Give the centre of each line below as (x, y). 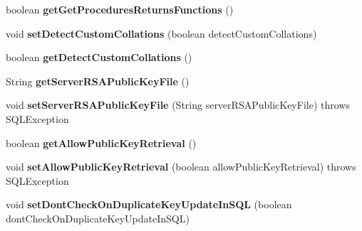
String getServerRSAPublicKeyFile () (98, 81)
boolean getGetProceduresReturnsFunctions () (120, 9)
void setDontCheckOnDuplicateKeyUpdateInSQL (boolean (149, 204)
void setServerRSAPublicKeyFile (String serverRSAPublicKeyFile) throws (178, 105)
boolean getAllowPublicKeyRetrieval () (101, 143)
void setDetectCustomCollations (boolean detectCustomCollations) (161, 33)
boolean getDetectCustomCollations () (99, 57)
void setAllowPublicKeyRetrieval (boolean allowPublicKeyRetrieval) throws (181, 167)
